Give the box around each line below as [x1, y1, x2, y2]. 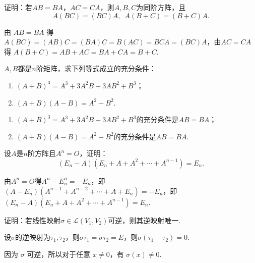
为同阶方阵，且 [136, 2, 186, 12]
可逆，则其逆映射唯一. [108, 215, 181, 225]
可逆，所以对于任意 [27, 248, 91, 259]
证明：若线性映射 [4, 215, 60, 225]
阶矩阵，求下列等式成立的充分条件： [36, 63, 156, 74]
